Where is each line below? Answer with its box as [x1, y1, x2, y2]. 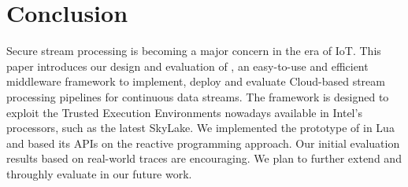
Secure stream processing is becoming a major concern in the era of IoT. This [6, 42, 381, 59]
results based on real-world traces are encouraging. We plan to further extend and [6, 150, 402, 167]
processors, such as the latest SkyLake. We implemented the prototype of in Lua [6, 119, 395, 136]
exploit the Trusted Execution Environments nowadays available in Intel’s [6, 104, 362, 120]
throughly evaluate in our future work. [6, 165, 192, 181]
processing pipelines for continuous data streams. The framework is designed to [6, 88, 389, 104]
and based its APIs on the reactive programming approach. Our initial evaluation [6, 134, 400, 151]
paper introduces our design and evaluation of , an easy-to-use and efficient [6, 57, 369, 74]
